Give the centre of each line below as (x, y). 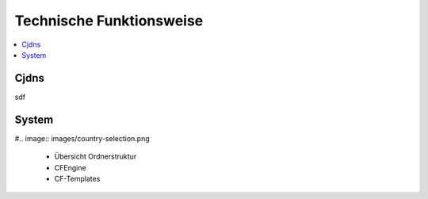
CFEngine (70, 167)
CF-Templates (77, 178)
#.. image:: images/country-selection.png (82, 138)
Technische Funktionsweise (109, 21)
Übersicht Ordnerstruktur (96, 157)
